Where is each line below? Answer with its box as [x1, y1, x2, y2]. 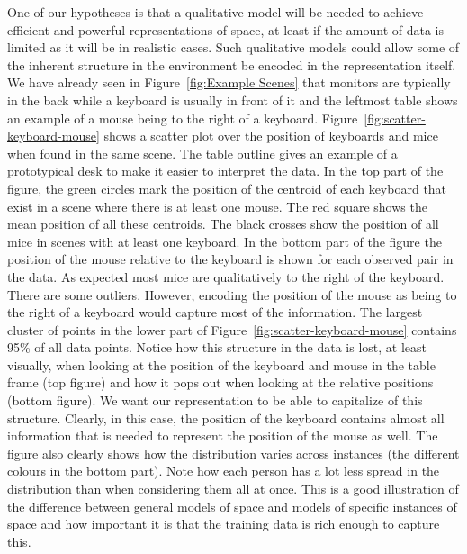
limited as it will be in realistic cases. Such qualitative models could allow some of [7, 38, 460, 57]
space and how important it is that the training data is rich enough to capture [7, 514, 440, 533]
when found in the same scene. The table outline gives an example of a [7, 143, 398, 162]
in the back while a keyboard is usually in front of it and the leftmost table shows [7, 90, 458, 109]
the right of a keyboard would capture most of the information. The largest [7, 303, 423, 322]
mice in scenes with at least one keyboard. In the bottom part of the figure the [7, 232, 442, 250]
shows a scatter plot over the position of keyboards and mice [103, 126, 438, 145]
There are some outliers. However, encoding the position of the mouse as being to [7, 285, 457, 304]
